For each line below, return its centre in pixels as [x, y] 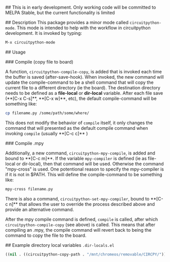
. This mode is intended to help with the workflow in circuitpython [82, 28]
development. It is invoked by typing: [44, 33]
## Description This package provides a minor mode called [67, 22]
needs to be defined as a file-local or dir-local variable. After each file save [84, 93]
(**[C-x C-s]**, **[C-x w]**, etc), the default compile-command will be [81, 98]
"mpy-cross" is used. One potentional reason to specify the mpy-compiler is [85, 169]
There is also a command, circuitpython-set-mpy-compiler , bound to [77, 198]
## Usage [16, 52]
